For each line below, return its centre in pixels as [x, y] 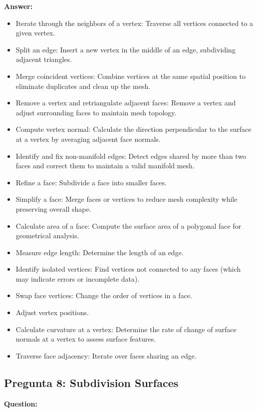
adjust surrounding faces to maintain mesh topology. [96, 112]
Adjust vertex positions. [52, 312]
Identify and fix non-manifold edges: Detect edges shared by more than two [131, 156]
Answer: [18, 6]
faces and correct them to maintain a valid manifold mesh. [105, 166]
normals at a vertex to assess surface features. [86, 339]
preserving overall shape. [53, 208]
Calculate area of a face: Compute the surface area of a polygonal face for [128, 225]
